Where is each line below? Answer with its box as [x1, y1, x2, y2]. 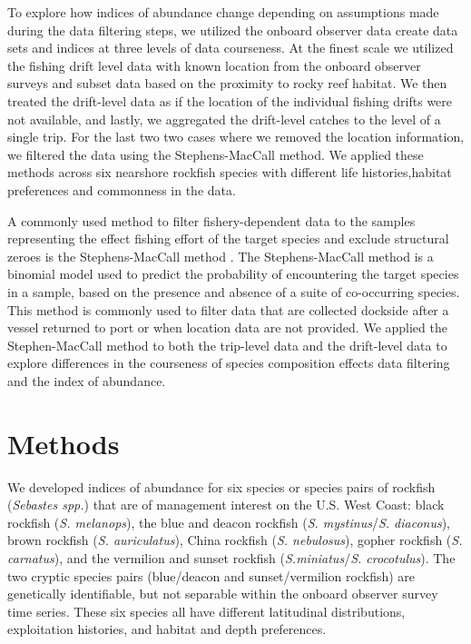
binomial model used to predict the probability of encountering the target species [7, 264, 459, 283]
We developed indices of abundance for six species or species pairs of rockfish [7, 477, 436, 496]
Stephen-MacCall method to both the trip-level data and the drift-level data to [7, 335, 447, 354]
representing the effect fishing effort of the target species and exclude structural [7, 229, 449, 248]
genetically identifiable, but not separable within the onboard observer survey [7, 584, 438, 603]
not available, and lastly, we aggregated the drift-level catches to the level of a [7, 109, 441, 128]
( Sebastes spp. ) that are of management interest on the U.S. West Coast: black [7, 495, 445, 514]
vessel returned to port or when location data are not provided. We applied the [7, 318, 447, 337]
